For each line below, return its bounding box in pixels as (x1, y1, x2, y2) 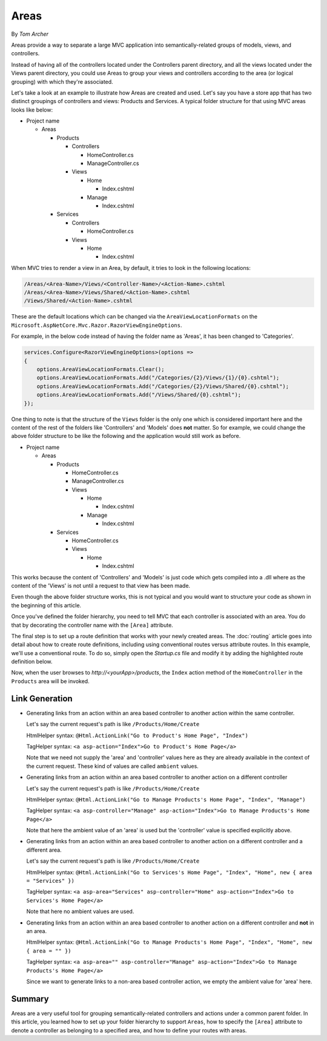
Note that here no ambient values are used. (26, 908, 134, 915)
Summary (11, 994, 49, 1004)
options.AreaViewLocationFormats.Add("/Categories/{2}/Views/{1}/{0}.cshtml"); (36, 374, 280, 382)
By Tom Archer (11, 30, 48, 38)
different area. (26, 846, 62, 854)
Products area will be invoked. (11, 677, 90, 685)
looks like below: (11, 106, 53, 113)
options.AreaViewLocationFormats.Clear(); (36, 366, 165, 372)
